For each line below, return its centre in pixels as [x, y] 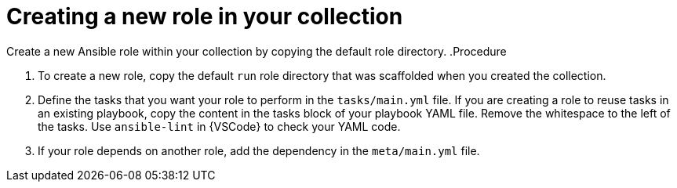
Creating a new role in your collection [205, 16]
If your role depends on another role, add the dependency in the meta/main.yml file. [259, 150]
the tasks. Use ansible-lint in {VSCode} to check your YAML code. [219, 126]
